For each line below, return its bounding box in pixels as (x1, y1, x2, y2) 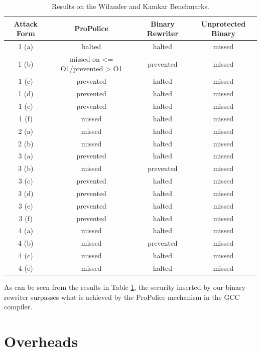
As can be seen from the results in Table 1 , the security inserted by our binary (4, 282, 245, 292)
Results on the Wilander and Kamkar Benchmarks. (52, 1, 209, 11)
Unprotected (201, 18, 246, 29)
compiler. (4, 301, 33, 312)
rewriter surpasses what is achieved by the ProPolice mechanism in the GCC (4, 291, 240, 302)
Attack (14, 18, 38, 29)
